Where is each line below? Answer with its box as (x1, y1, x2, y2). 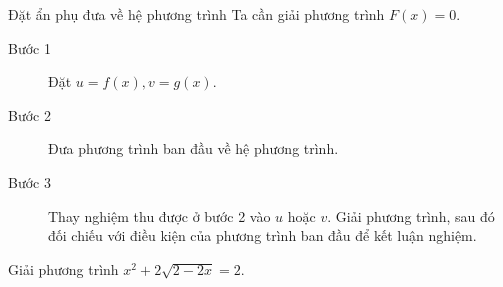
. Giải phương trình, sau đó (327, 205, 495, 226)
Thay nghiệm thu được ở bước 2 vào (48, 205, 271, 226)
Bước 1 (8, 37, 51, 58)
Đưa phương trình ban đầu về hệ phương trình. (48, 138, 339, 159)
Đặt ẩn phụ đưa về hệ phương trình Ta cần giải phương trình (8, 4, 385, 24)
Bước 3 (8, 171, 51, 192)
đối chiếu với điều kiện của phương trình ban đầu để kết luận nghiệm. (48, 225, 477, 246)
